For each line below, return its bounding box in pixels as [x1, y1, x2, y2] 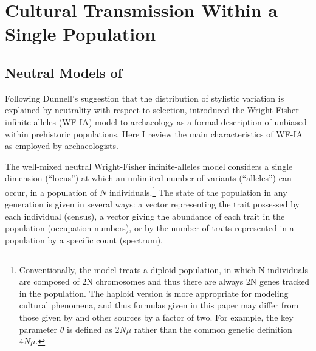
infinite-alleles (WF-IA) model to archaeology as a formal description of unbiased [5, 115, 307, 128]
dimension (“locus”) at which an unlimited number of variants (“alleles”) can [5, 172, 292, 184]
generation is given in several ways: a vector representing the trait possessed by [5, 198, 300, 210]
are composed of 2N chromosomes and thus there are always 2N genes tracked [19, 275, 310, 288]
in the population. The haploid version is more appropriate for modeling [19, 287, 289, 299]
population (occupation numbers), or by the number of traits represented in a [5, 221, 294, 234]
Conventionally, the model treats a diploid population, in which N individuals [19, 263, 308, 276]
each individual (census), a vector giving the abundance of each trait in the [5, 209, 285, 222]
